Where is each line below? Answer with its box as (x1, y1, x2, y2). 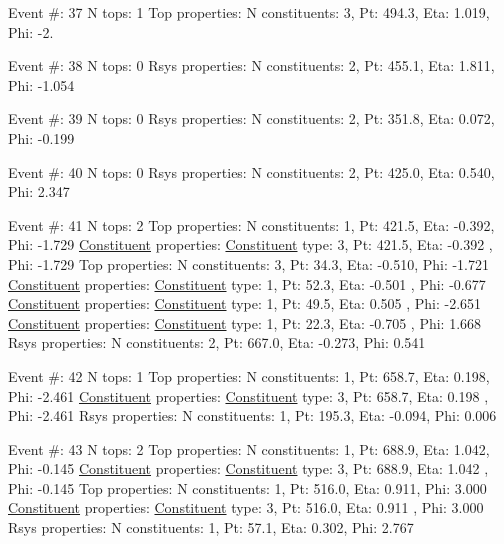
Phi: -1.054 (8, 74, 75, 95)
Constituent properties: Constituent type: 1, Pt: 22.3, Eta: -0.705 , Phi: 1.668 (8, 312, 482, 333)
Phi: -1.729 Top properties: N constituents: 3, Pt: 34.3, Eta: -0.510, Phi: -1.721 (8, 253, 490, 274)
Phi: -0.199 (8, 127, 75, 148)
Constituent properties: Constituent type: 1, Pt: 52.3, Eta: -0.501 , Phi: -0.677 (8, 273, 486, 294)
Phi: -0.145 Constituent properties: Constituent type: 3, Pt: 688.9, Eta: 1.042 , (8, 458, 489, 479)
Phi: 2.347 (8, 181, 70, 202)
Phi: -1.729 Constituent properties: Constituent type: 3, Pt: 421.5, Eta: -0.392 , (8, 234, 493, 255)
